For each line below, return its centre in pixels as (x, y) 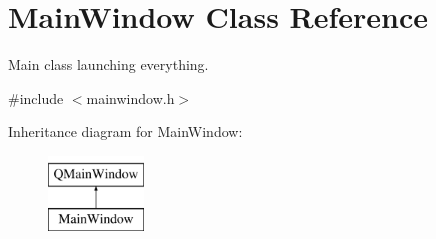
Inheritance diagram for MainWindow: (125, 131)
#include (36, 97)
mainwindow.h (130, 97)
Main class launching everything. (108, 64)
